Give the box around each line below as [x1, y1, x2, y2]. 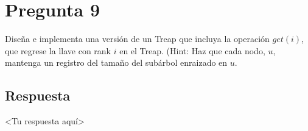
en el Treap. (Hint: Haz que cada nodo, [119, 44, 265, 57]
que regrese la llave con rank [5, 44, 111, 57]
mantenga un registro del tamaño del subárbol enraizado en [5, 56, 228, 69]
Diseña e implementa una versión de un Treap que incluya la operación [5, 32, 270, 45]
